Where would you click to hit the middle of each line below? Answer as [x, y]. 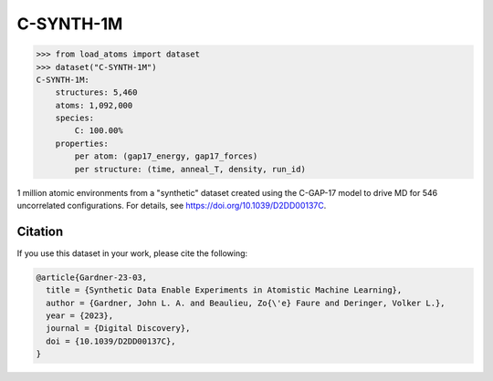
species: [75, 118]
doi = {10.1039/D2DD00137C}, [111, 341]
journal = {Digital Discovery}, [118, 329]
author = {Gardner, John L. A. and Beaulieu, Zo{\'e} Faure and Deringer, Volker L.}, [246, 303]
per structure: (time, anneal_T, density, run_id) [190, 169]
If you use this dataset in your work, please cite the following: [132, 253]
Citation [40, 231]
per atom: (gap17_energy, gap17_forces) [166, 156]
